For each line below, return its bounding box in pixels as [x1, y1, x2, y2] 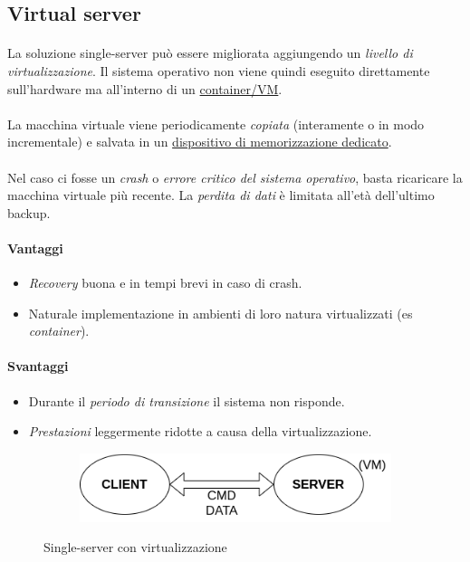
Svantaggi [7, 357, 69, 376]
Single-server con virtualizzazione [43, 538, 227, 557]
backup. [7, 203, 51, 222]
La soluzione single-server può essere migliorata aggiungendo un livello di [7, 43, 413, 62]
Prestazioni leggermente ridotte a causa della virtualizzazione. [28, 422, 372, 441]
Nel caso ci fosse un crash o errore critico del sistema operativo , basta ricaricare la [7, 167, 463, 186]
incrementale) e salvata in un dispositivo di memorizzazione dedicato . [7, 132, 392, 151]
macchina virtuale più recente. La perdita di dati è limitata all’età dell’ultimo [7, 186, 435, 205]
